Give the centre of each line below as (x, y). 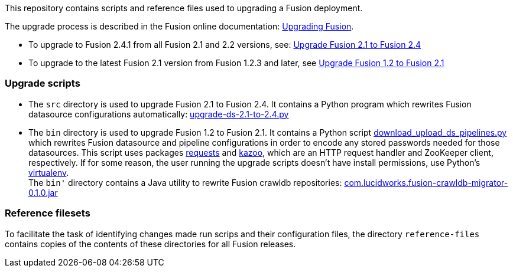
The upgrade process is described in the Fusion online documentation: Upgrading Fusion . (179, 26)
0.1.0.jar (43, 192)
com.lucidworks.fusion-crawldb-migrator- (426, 182)
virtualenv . (49, 172)
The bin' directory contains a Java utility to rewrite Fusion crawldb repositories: (185, 182)
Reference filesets (48, 213)
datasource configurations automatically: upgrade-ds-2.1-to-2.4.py (159, 114)
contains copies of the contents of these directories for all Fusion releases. (150, 244)
